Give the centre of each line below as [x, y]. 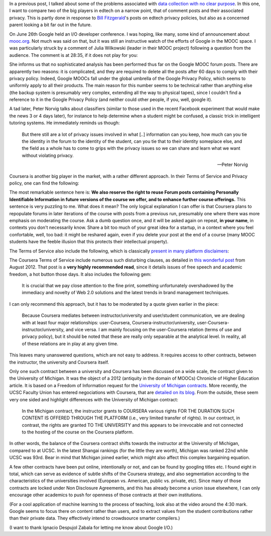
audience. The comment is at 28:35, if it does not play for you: [74, 55]
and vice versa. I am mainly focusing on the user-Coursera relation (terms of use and [153, 330]
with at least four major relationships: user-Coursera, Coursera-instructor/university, [109, 322]
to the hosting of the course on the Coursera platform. [78, 432]
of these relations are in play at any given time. [70, 343]
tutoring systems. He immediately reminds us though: [64, 123]
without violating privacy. [48, 155]
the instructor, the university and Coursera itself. [59, 362]
